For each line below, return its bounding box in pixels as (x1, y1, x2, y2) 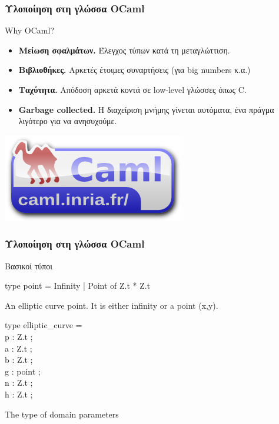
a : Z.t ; (5, 342, 32, 354)
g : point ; (5, 365, 41, 377)
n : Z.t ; (5, 376, 33, 389)
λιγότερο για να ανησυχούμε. (18, 115, 117, 127)
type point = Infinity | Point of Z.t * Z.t (5, 279, 151, 292)
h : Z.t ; (5, 388, 33, 400)
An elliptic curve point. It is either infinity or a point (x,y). (5, 299, 218, 311)
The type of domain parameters (5, 408, 119, 420)
